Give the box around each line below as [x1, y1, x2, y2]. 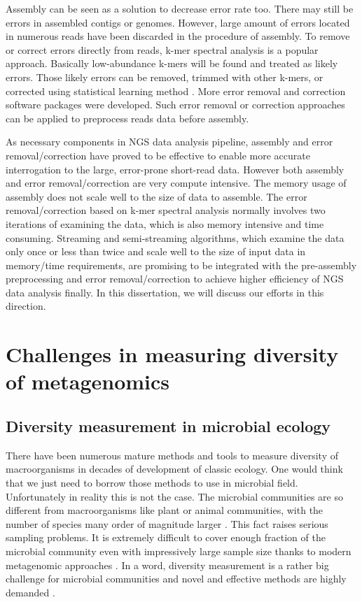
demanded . [6, 585, 55, 599]
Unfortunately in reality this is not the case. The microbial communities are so [6, 489, 343, 503]
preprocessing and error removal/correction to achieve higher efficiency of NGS [6, 271, 344, 286]
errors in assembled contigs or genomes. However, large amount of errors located [6, 15, 350, 29]
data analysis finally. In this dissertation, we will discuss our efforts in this [6, 285, 324, 299]
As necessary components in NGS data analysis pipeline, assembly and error [6, 134, 333, 149]
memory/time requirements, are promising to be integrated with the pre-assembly [6, 257, 357, 272]
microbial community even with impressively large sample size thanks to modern [6, 543, 351, 558]
